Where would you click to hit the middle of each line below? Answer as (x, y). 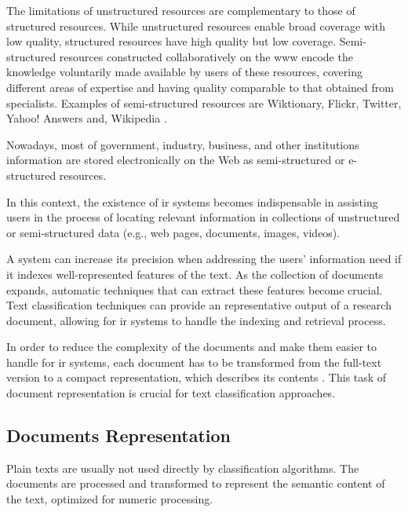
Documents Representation (118, 435)
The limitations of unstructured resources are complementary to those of (181, 10)
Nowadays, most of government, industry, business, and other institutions (183, 144)
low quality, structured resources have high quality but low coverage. (171, 41)
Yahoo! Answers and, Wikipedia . (87, 118)
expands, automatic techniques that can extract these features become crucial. (195, 289)
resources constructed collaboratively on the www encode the (206, 56)
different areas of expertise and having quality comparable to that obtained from (200, 87)
